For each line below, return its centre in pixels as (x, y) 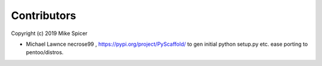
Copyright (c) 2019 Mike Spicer (49, 33)
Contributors (44, 15)
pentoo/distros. (45, 52)
